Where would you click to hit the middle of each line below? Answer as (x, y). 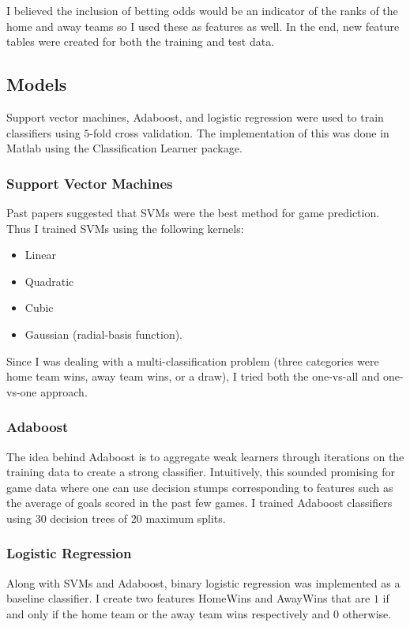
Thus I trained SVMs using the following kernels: (125, 228)
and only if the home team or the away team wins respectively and (168, 613)
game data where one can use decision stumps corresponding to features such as (200, 487)
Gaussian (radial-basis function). (104, 334)
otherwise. (367, 613)
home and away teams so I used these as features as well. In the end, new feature (203, 26)
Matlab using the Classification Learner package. (124, 148)
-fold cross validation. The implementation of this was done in (239, 132)
